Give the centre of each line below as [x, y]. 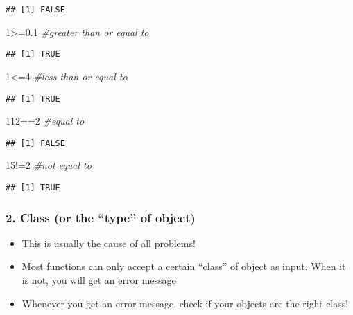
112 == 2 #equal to [45, 121]
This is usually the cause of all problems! [109, 243]
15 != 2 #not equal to [49, 165]
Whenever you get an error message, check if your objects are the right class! [185, 303]
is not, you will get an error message [99, 280]
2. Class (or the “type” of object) [101, 217]
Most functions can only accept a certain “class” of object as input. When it [184, 266]
